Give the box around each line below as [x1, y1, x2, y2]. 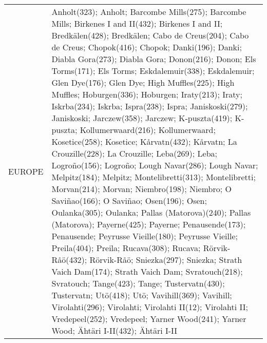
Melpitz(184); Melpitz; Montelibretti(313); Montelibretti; [51, 171, 256, 183]
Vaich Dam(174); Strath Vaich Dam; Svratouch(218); [51, 265, 243, 277]
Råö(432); [51, 254, 87, 265]
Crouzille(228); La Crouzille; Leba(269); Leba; [51, 147, 218, 159]
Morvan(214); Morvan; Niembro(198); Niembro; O [51, 183, 232, 195]
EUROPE [8, 165, 44, 177]
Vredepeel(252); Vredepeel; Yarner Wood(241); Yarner [51, 313, 246, 325]
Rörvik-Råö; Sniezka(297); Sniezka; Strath [89, 254, 242, 265]
